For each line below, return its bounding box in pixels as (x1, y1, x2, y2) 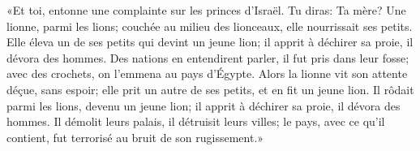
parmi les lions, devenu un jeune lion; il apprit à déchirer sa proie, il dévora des (6, 97, 401, 114)
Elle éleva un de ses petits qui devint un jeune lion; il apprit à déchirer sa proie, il (6, 33, 414, 50)
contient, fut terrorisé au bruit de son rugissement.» (6, 128, 264, 145)
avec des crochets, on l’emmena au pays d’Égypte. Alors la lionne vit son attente (6, 65, 408, 82)
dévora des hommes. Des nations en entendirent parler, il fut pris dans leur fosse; (6, 49, 409, 66)
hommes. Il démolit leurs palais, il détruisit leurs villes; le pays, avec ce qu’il (6, 113, 385, 130)
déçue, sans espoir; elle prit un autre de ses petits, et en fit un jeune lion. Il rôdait (6, 80, 414, 97)
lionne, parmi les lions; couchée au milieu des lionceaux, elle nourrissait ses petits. (6, 17, 413, 34)
